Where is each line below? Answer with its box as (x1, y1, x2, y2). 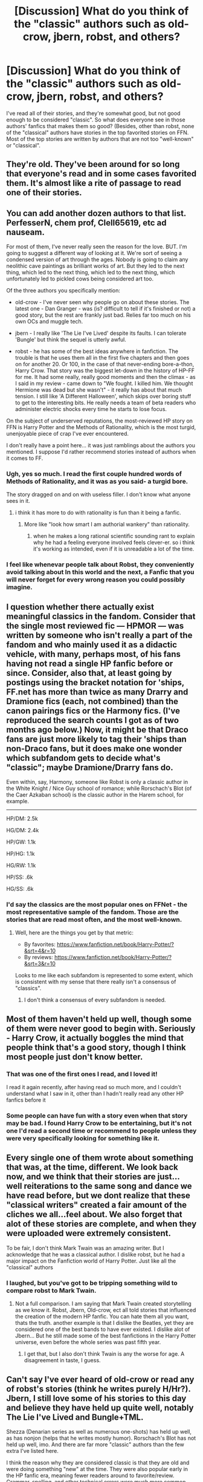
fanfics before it (6, 1096, 47, 1104)
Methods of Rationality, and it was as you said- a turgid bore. (6, 477, 188, 486)
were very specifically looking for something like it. (6, 1134, 160, 1143)
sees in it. (6, 497, 30, 505)
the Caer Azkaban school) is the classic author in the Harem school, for (6, 791, 184, 798)
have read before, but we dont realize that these (6, 1191, 190, 1201)
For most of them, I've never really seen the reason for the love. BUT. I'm (6, 243, 187, 250)
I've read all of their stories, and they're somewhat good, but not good (6, 109, 181, 117)
